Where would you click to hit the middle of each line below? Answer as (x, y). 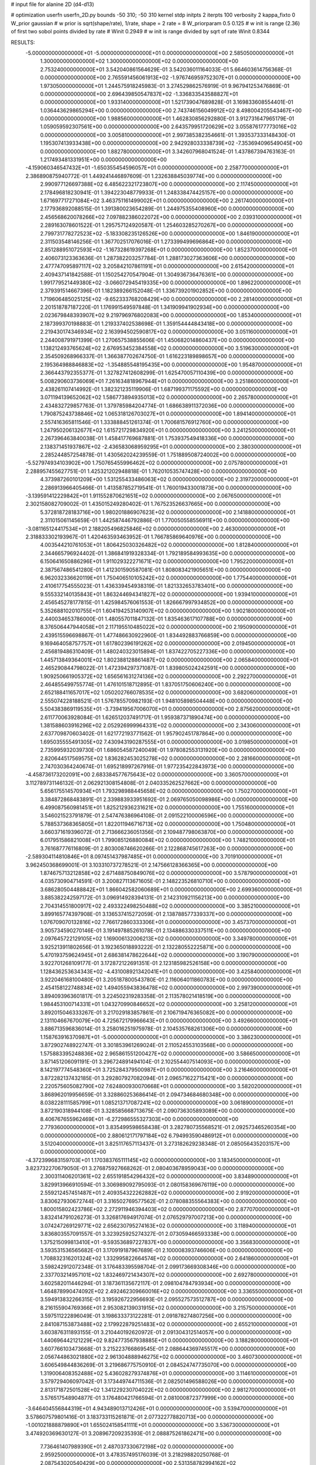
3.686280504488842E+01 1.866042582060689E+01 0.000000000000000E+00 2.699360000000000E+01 (171, 889)
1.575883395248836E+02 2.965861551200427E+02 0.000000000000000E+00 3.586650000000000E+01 (170, 1053)
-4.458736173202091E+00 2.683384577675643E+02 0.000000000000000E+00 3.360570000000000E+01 (157, 775)
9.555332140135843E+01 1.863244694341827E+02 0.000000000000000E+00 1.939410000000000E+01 (169, 594)
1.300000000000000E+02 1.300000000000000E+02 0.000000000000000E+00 (139, 61)
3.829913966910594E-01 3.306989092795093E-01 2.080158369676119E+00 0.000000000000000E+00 (167, 1184)
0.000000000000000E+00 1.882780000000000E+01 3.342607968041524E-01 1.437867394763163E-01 (167, 151)
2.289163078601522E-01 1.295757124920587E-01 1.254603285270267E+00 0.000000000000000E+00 (167, 225)
